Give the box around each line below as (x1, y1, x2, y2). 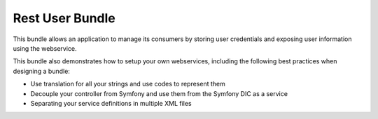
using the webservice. (13, 44, 77, 52)
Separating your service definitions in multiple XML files (30, 99, 192, 107)
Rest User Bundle (13, 10, 115, 26)
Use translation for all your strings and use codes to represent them (30, 80, 225, 88)
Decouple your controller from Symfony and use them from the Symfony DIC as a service (30, 89, 288, 97)
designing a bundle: (13, 67, 70, 75)
